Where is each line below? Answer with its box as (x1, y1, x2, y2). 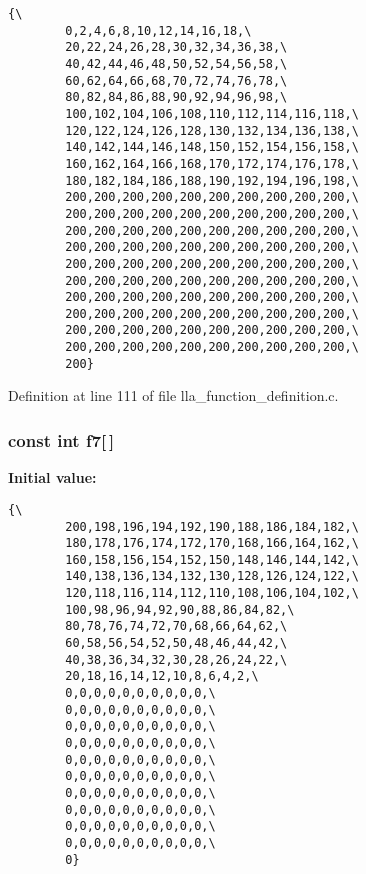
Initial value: (8, 467, 97, 488)
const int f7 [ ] (8, 427, 115, 452)
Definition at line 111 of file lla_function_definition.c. (8, 385, 339, 406)
